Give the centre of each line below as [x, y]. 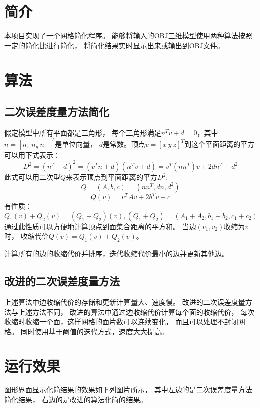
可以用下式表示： [32, 154]
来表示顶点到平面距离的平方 [112, 177]
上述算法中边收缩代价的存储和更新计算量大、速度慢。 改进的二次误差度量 [125, 301]
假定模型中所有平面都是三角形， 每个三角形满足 [83, 132]
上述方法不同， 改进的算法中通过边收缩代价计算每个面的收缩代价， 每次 [136, 311]
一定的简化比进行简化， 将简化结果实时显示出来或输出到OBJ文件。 [114, 45]
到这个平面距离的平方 [220, 143]
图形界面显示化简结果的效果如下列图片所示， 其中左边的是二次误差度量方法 [128, 390]
